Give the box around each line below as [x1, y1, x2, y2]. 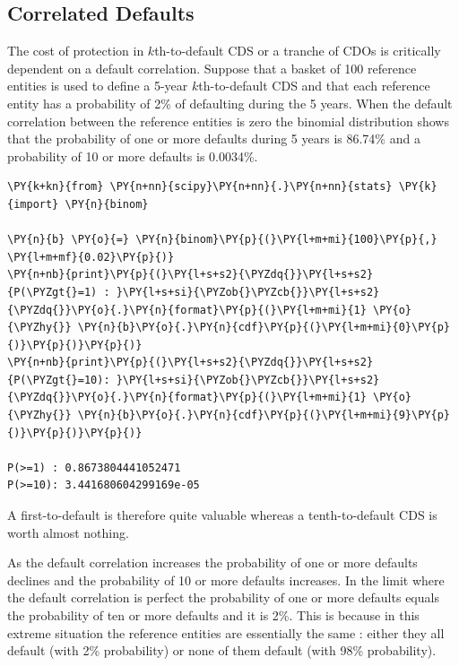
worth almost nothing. [7, 523, 129, 541]
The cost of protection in [7, 41, 144, 60]
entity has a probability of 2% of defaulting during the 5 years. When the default [7, 93, 453, 112]
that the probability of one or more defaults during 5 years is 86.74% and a [7, 129, 420, 148]
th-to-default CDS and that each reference [198, 76, 430, 95]
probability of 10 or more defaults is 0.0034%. [7, 146, 258, 165]
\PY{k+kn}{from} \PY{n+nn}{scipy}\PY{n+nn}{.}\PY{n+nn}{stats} [7, 180, 393, 194]
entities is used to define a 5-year [7, 76, 188, 95]
